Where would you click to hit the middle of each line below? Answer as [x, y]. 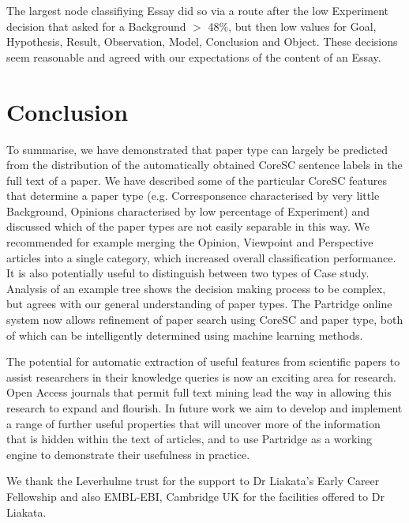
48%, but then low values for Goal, [292, 26]
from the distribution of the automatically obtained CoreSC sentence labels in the [204, 165]
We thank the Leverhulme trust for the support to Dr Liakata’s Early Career [193, 481]
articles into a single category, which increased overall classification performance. [201, 257]
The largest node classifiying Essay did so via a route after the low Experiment [197, 10]
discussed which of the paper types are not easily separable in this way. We [188, 226]
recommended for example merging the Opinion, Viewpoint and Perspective [190, 242]
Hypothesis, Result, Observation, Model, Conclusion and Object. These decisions [202, 41]
